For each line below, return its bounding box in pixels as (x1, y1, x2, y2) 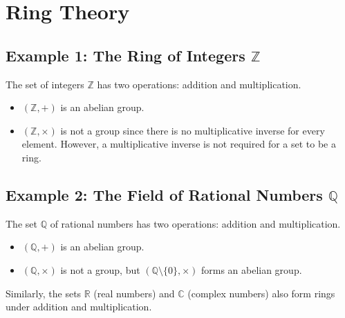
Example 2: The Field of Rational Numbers (6, 183, 323, 205)
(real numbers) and (93, 286, 175, 300)
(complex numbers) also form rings (187, 286, 335, 300)
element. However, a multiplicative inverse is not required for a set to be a (21, 137, 336, 151)
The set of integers (6, 77, 84, 91)
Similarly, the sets (6, 286, 82, 300)
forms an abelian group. (201, 262, 302, 277)
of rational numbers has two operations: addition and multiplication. (50, 216, 341, 230)
